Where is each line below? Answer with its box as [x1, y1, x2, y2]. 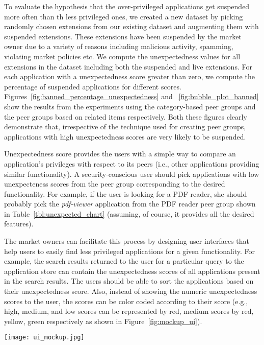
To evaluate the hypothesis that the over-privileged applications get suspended [4, 1, 250, 11]
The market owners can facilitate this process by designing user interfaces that [4, 236, 249, 246]
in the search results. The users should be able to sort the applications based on [4, 275, 254, 286]
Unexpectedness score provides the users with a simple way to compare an [4, 148, 236, 159]
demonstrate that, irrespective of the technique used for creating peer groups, [4, 121, 246, 132]
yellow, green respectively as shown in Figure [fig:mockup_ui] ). [4, 315, 202, 326]
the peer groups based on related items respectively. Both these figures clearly [4, 111, 247, 122]
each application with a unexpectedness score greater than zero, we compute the [4, 71, 255, 82]
